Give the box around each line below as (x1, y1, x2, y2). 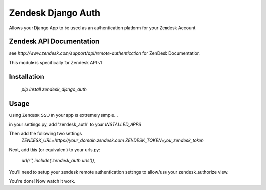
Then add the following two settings (9, 130, 82, 136)
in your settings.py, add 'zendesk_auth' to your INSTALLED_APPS (9, 121, 142, 127)
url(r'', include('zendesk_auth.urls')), (21, 158, 96, 164)
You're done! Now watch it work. (9, 178, 76, 184)
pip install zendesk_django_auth (21, 86, 87, 92)
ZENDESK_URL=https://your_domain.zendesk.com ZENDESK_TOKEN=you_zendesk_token (21, 137, 204, 143)
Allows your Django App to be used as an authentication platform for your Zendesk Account (9, 25, 196, 31)
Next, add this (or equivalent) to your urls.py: (9, 146, 100, 152)
